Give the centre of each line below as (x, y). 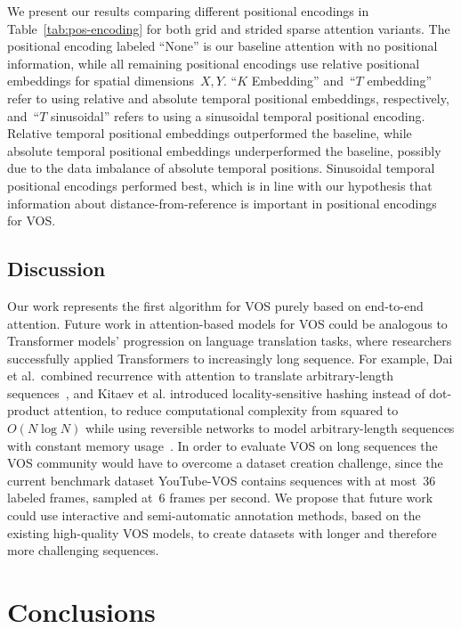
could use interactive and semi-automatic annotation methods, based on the (214, 515)
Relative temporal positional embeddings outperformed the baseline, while (210, 133)
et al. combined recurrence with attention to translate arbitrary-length (200, 376)
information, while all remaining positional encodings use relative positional (214, 63)
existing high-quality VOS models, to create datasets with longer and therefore (222, 532)
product (28, 410)
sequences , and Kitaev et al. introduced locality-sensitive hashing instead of (216, 392)
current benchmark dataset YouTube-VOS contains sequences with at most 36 (222, 480)
